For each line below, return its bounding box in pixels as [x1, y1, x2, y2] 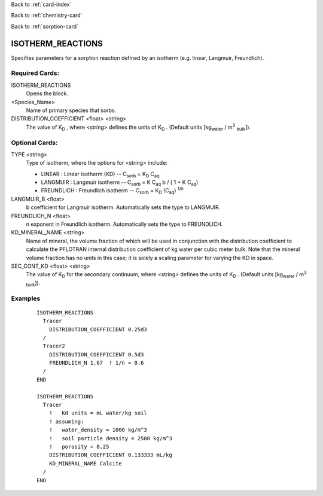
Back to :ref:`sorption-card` [11, 23, 79, 30]
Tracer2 [42, 343, 65, 350]
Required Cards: [11, 69, 60, 77]
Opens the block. [26, 90, 69, 97]
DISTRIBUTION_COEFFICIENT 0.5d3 [48, 351, 144, 358]
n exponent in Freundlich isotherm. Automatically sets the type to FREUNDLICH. [26, 220, 223, 228]
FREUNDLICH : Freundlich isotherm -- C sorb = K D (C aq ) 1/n [41, 186, 184, 196]
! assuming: [48, 418, 84, 425]
